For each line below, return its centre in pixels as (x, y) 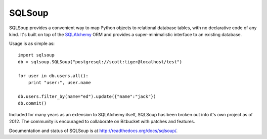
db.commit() (32, 103)
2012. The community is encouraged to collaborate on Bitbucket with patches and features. (102, 122)
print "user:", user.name (60, 83)
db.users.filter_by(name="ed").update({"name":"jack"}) (87, 97)
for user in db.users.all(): (53, 76)
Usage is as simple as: (32, 44)
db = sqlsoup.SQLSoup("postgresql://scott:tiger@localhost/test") (100, 62)
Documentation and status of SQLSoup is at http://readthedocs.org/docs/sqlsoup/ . (93, 131)
